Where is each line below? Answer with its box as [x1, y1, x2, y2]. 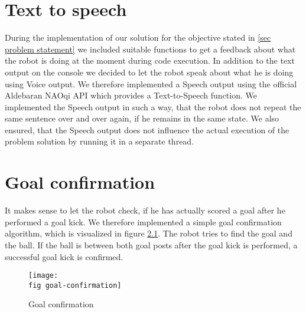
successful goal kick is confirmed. [5, 250, 123, 262]
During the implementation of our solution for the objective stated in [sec [5, 31, 271, 44]
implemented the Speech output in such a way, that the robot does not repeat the [5, 100, 301, 113]
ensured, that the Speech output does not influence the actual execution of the [5, 123, 289, 136]
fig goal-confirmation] [28, 281, 122, 290]
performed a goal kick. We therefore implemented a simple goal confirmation [5, 215, 282, 228]
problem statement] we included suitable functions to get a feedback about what [5, 42, 296, 55]
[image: [28, 271, 58, 280]
